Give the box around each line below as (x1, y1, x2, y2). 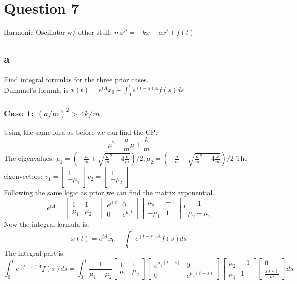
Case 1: (4, 107, 34, 119)
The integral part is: (4, 248, 65, 258)
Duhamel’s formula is (4, 84, 68, 95)
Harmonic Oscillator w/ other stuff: (4, 27, 112, 37)
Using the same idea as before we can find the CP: (4, 126, 158, 137)
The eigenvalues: (4, 153, 54, 163)
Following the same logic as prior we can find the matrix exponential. (4, 187, 215, 198)
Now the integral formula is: (4, 219, 89, 229)
